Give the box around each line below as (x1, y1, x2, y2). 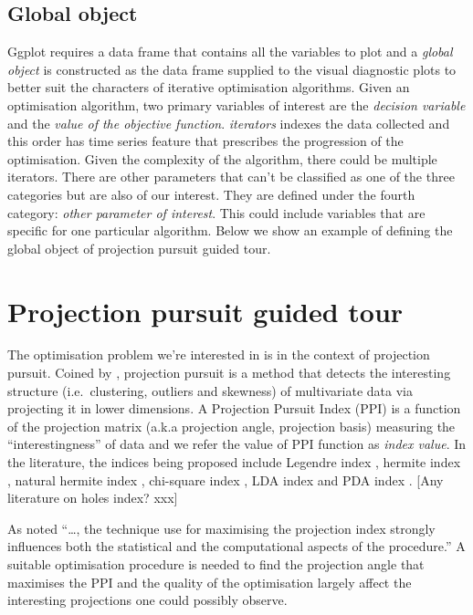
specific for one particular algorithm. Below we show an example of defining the (7, 221, 453, 240)
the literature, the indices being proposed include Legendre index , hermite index (7, 453, 461, 472)
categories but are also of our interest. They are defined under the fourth (7, 184, 415, 203)
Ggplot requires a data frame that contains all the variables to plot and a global (7, 42, 453, 61)
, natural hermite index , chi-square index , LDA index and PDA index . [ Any (7, 470, 444, 489)
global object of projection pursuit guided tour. (7, 238, 271, 257)
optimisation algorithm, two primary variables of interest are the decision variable (7, 95, 466, 114)
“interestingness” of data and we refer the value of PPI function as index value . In (7, 434, 467, 453)
